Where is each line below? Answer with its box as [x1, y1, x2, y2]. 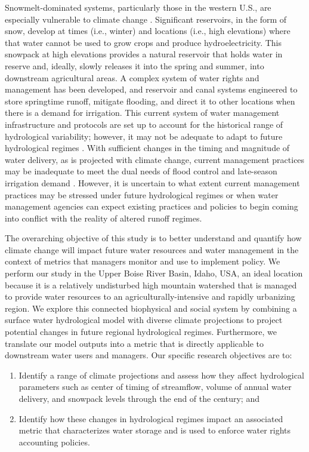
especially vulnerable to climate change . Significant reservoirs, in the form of [5, 13, 287, 25]
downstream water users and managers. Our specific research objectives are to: [5, 349, 292, 361]
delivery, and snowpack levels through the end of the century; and [18, 392, 259, 404]
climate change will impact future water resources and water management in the [5, 243, 299, 256]
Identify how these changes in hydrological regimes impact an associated [18, 412, 283, 425]
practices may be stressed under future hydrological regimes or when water [5, 188, 279, 201]
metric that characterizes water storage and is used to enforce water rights [18, 424, 291, 436]
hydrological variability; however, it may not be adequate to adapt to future [5, 130, 283, 142]
